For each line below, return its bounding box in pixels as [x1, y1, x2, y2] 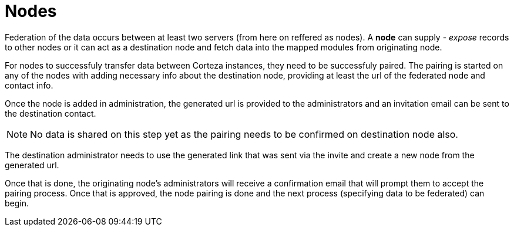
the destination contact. [5, 108, 96, 118]
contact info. [5, 80, 53, 90]
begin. [5, 198, 29, 208]
